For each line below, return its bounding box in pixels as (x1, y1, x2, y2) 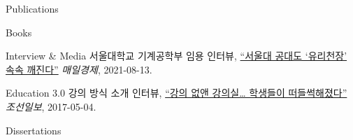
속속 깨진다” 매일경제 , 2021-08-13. (6, 62, 152, 76)
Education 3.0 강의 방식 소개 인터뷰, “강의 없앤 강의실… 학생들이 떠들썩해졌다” (6, 85, 347, 100)
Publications (6, 1, 59, 15)
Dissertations (6, 122, 62, 137)
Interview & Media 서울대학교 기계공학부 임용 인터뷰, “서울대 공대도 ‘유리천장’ (6, 48, 347, 63)
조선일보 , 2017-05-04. (6, 99, 96, 113)
